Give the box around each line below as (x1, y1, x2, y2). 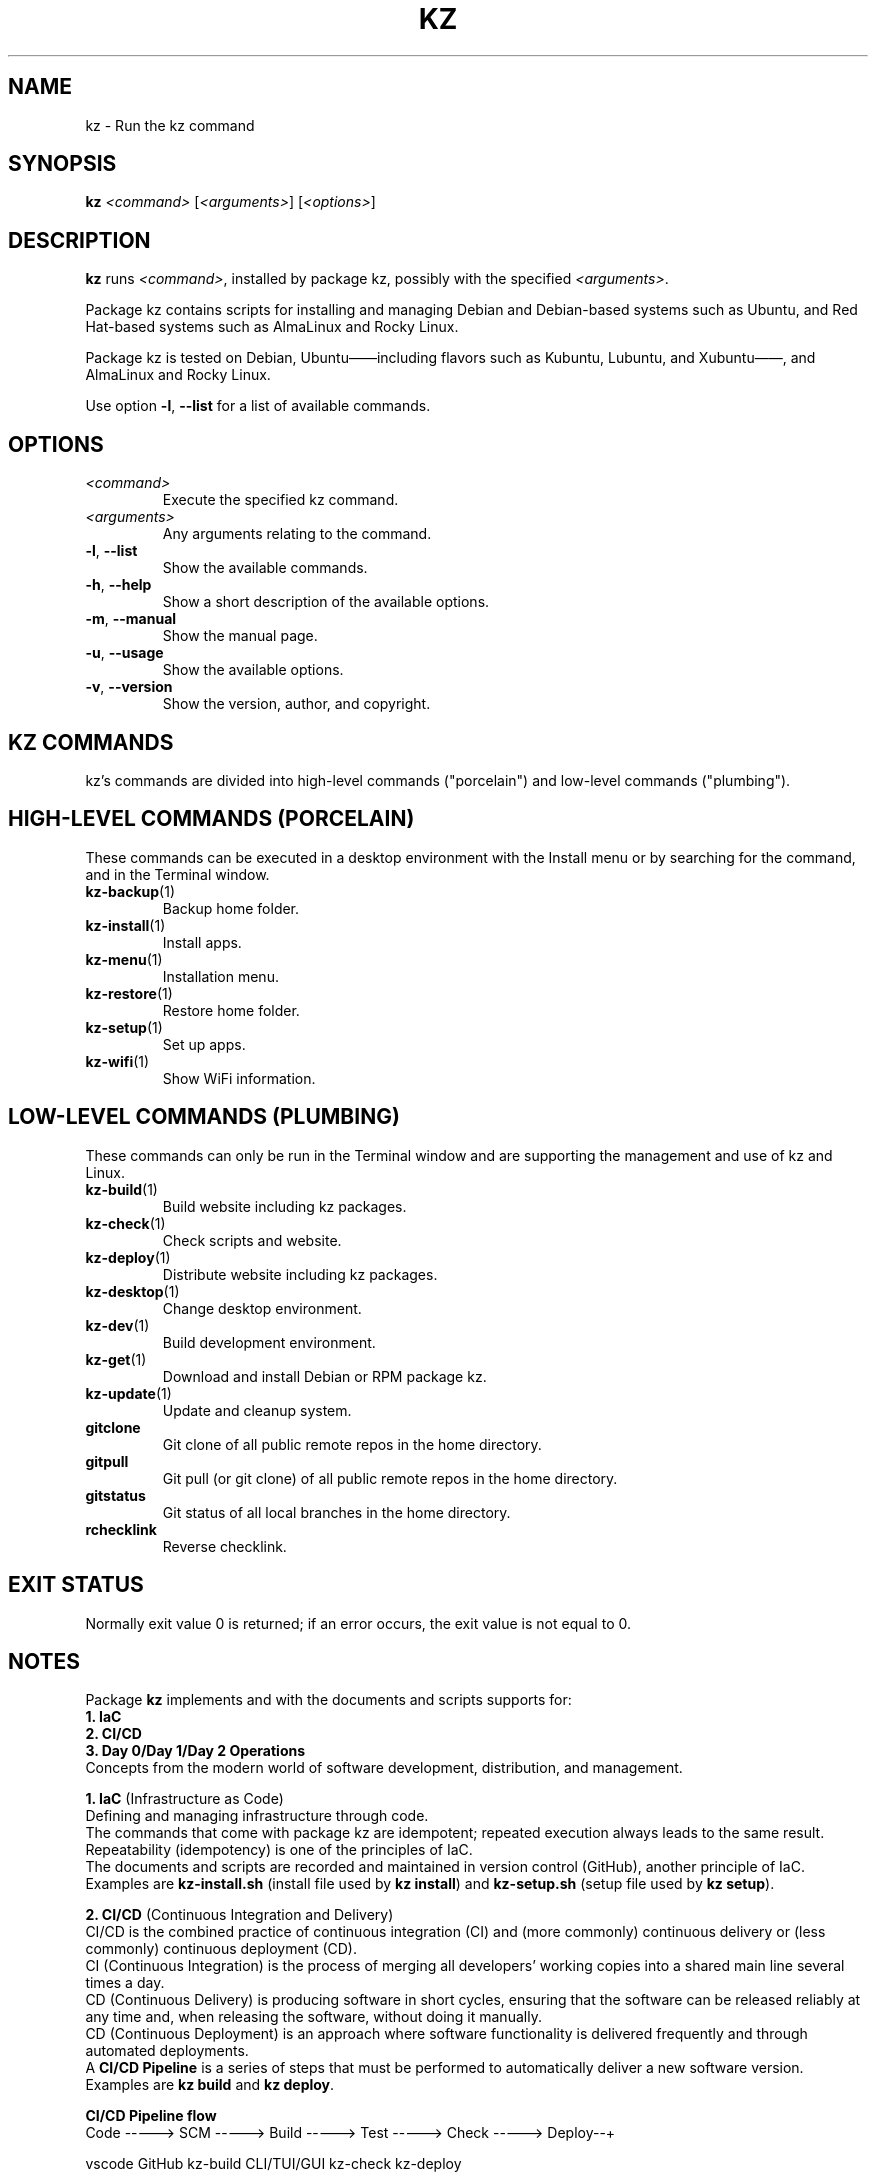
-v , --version (85, 678, 173, 696)
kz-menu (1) (85, 950, 163, 968)
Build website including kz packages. (162, 1197, 407, 1215)
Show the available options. (162, 661, 344, 679)
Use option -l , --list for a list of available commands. (85, 397, 431, 415)
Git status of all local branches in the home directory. (162, 1503, 511, 1521)
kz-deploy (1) (85, 1248, 171, 1266)
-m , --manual (85, 610, 177, 628)
